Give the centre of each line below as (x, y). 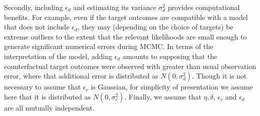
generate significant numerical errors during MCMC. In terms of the (109, 46)
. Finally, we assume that (163, 96)
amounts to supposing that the (170, 56)
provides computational (204, 7)
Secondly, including (34, 7)
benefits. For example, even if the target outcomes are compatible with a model (126, 17)
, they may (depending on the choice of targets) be (155, 27)
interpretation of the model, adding (58, 56)
